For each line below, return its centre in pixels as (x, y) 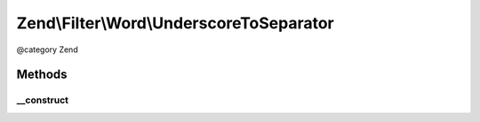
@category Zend (48, 50)
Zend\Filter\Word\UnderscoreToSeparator (175, 23)
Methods (42, 75)
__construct (43, 100)
